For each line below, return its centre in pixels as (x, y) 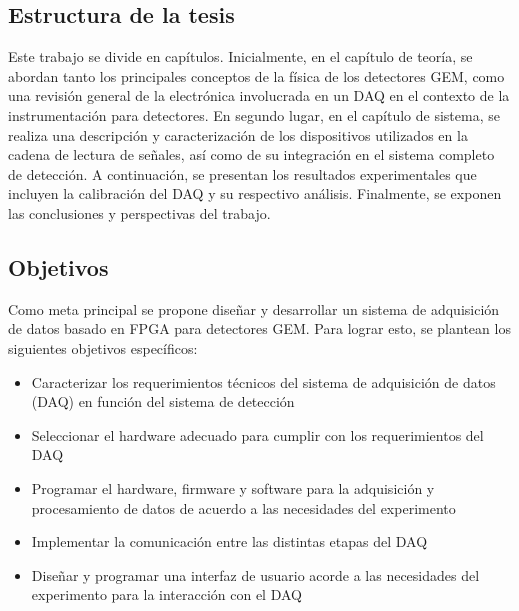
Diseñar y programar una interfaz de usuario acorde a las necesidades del (255, 574)
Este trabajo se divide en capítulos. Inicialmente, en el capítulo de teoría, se (240, 56)
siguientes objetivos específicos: (103, 347)
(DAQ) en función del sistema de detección (163, 401)
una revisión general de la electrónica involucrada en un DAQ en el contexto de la (259, 95)
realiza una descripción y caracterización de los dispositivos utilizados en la (238, 134)
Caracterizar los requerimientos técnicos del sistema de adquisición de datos (263, 381)
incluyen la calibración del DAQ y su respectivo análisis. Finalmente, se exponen (255, 193)
